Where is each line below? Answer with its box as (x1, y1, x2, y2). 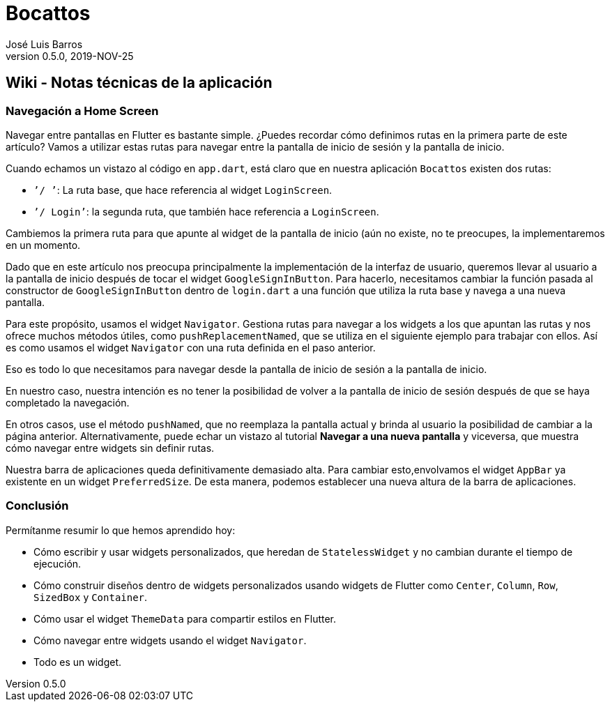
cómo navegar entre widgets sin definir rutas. (6, 441, 215, 454)
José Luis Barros (6, 38, 83, 50)
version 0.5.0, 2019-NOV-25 (6, 50, 134, 62)
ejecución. (33, 557, 82, 570)
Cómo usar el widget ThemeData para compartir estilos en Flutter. (33, 612, 337, 625)
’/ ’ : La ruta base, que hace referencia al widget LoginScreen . (33, 183, 333, 196)
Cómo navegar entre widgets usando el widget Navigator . (33, 634, 307, 646)
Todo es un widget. (33, 655, 121, 668)
